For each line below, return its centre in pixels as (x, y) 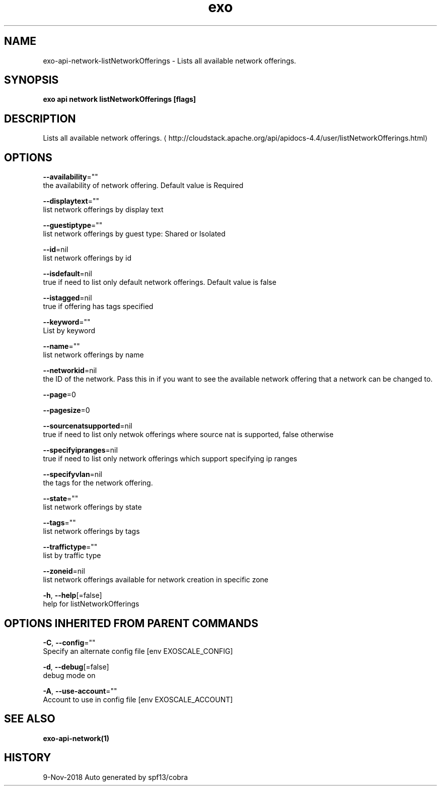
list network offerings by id (87, 258)
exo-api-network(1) (76, 738)
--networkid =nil (70, 371)
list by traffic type (72, 556)
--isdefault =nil (67, 274)
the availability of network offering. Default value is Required (143, 186)
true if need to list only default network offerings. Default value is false (160, 282)
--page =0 (59, 395)
